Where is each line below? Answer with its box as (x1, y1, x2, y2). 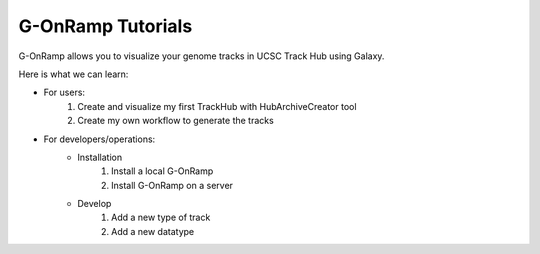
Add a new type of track (111, 211, 211, 224)
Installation (77, 151, 123, 163)
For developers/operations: (43, 133, 156, 145)
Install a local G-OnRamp (111, 165, 214, 177)
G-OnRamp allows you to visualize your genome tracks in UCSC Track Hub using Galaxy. (18, 50, 385, 62)
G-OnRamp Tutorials (18, 15, 193, 37)
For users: (43, 86, 85, 99)
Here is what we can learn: (18, 68, 129, 80)
